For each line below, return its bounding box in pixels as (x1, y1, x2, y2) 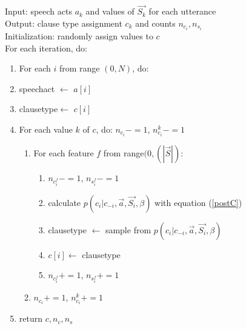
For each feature (33, 146, 94, 159)
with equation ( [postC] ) (155, 196, 242, 208)
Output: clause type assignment (5, 16, 122, 29)
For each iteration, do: (5, 41, 88, 54)
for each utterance (148, 5, 216, 18)
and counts (135, 16, 176, 29)
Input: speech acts (5, 5, 72, 18)
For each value (19, 122, 73, 135)
